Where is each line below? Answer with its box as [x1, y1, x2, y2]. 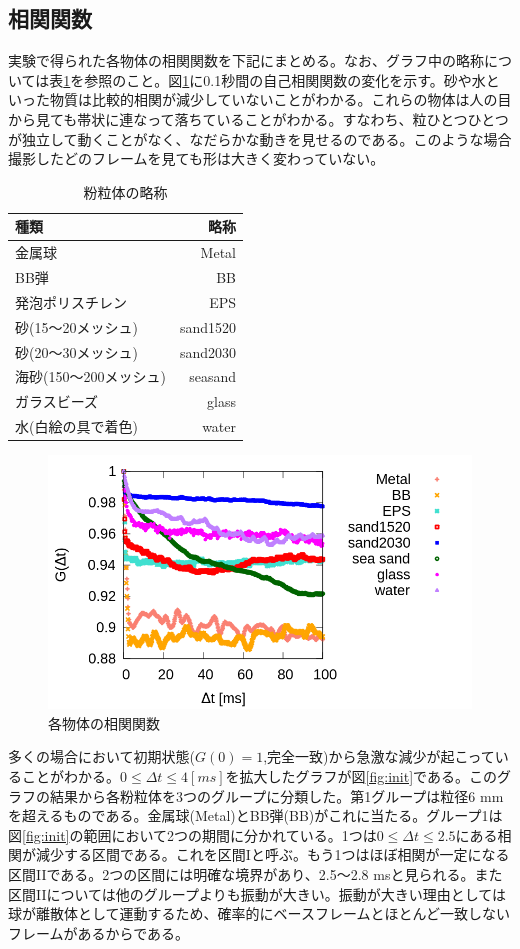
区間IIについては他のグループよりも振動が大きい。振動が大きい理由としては [8, 883, 506, 904]
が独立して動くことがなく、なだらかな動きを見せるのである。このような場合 [8, 128, 512, 149]
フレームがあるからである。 [8, 922, 190, 943]
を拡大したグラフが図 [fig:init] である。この [225, 766, 497, 787]
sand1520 [179, 316, 236, 337]
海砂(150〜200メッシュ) [15, 366, 166, 387]
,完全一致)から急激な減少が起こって [263, 746, 495, 767]
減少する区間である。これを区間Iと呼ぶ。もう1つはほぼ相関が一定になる [35, 844, 510, 865]
